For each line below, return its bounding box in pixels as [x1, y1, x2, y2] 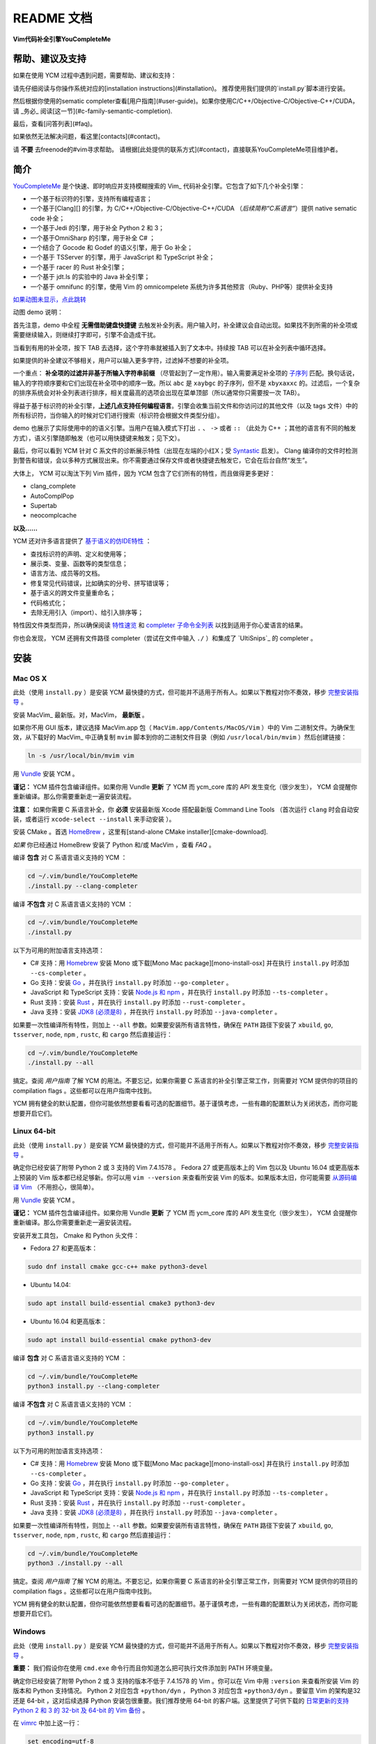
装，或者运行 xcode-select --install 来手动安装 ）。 [13, 815, 175, 823]
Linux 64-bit [13, 1127, 56, 1136]
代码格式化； [30, 599, 68, 607]
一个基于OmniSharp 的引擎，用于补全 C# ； [30, 234, 156, 242]
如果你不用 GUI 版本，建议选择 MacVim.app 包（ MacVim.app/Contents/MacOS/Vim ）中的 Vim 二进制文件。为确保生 [13, 723, 356, 732]
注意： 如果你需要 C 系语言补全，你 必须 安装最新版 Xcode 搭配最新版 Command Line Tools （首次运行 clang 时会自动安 [13, 805, 359, 813]
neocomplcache [30, 511, 77, 520]
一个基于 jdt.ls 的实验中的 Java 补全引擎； [30, 273, 150, 281]
